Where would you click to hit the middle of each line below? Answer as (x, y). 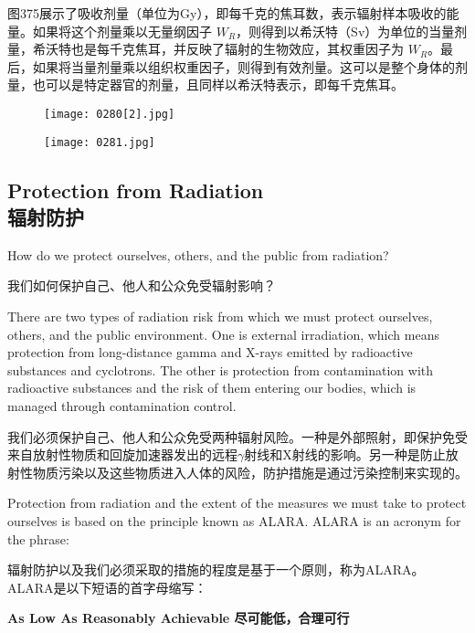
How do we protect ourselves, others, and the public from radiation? (198, 254)
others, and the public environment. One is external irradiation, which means (223, 334)
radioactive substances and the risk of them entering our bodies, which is (212, 388)
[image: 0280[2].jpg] (110, 114)
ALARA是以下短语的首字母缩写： (107, 587)
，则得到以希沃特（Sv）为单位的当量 (345, 31)
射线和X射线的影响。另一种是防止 (345, 454)
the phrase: (38, 538)
